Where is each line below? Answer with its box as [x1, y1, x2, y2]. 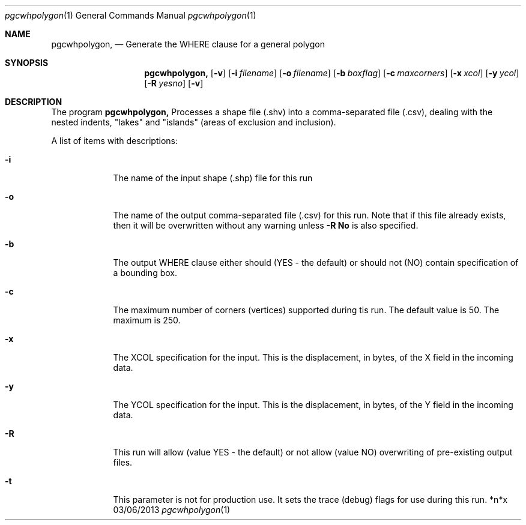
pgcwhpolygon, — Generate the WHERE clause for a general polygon [51, 39, 325, 49]
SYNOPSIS [5, 58, 49, 68]
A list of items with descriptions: [51, 136, 178, 146]
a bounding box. [113, 268, 177, 278]
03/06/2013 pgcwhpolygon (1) [113, 505, 231, 515]
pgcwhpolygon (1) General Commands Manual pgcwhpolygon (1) [5, 10, 256, 20]
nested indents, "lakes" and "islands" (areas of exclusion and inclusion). [51, 117, 336, 127]
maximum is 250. [113, 315, 181, 325]
